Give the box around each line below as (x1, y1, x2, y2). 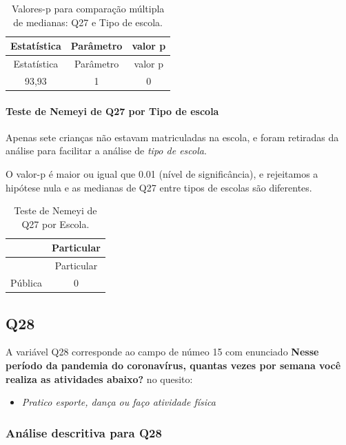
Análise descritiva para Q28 (6, 424, 162, 441)
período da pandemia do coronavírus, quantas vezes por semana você (6, 358, 341, 372)
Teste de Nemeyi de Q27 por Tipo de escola (6, 103, 219, 118)
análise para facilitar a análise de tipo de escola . (6, 143, 207, 158)
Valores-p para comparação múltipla (11, 1, 165, 15)
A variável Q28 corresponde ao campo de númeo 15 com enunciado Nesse (6, 344, 319, 359)
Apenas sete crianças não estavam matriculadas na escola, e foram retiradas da (6, 130, 339, 144)
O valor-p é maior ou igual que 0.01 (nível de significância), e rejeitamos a (6, 166, 318, 180)
